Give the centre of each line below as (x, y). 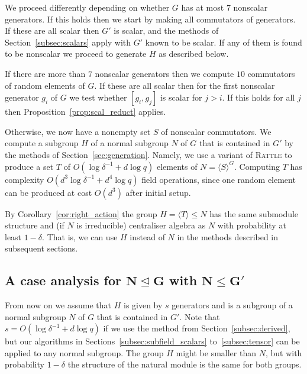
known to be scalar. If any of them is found (224, 42)
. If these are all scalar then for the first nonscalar (185, 85)
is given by (143, 305)
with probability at (252, 225)
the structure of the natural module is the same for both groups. (185, 364)
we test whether (98, 97)
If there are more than (45, 73)
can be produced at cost (49, 192)
